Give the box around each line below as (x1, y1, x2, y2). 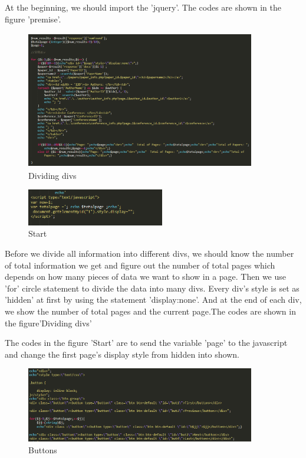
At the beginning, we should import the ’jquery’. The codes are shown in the (5, 1, 281, 13)
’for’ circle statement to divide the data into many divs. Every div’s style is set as (5, 282, 300, 294)
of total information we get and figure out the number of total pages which (5, 259, 275, 271)
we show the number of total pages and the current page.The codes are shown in (5, 305, 296, 317)
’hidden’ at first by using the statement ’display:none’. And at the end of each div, (5, 293, 302, 306)
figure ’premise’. (5, 12, 61, 25)
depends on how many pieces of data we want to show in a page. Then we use (5, 270, 287, 283)
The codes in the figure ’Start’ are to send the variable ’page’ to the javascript (5, 336, 288, 349)
